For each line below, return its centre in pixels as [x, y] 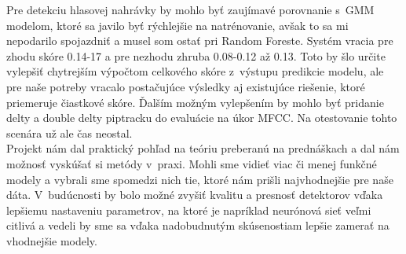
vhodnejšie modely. [52, 240]
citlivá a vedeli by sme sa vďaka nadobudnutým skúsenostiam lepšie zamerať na [198, 225]
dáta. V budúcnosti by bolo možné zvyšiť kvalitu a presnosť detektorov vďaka [195, 195]
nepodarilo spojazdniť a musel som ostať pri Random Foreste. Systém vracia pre [200, 40]
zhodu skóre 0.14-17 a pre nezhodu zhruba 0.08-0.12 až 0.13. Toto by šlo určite [196, 55]
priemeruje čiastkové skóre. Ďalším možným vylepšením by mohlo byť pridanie [195, 102]
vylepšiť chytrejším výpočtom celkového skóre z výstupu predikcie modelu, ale [195, 71]
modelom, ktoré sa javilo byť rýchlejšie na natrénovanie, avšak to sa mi [177, 25]
